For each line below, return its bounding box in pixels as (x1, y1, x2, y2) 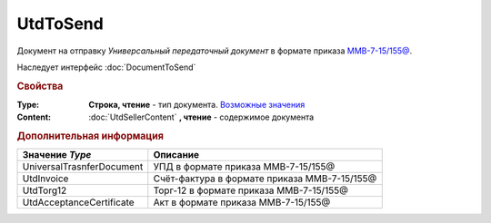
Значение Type (22, 149, 92, 161)
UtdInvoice (22, 172, 69, 185)
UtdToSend (16, 14, 104, 34)
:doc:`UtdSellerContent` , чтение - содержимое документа (88, 111, 315, 122)
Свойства (16, 80, 64, 92)
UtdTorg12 (22, 184, 67, 197)
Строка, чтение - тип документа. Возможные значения (88, 99, 306, 110)
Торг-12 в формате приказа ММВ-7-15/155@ (153, 184, 349, 197)
